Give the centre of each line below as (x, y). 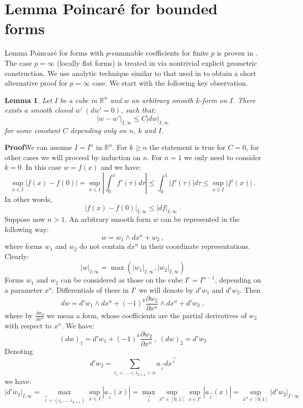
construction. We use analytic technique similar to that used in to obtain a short (131, 73)
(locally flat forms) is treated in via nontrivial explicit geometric (157, 62)
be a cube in (79, 100)
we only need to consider (223, 157)
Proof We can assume (38, 147)
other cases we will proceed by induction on (73, 157)
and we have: (121, 167)
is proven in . (237, 53)
